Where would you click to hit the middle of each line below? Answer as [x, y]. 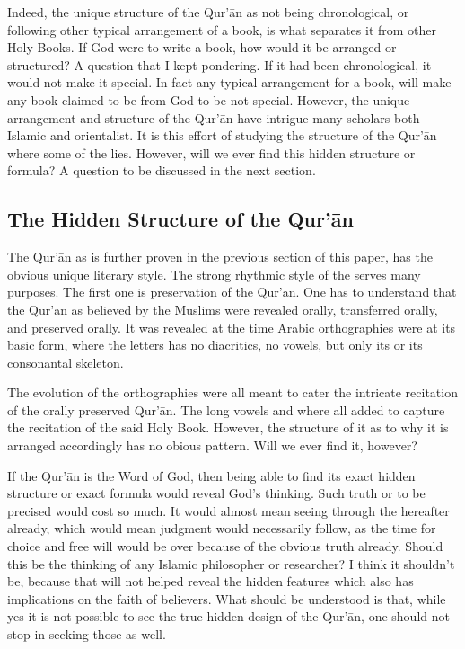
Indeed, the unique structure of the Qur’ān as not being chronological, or [208, 12]
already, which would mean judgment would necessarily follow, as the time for [222, 528]
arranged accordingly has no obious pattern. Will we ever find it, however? [212, 445]
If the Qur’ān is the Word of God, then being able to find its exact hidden [211, 475]
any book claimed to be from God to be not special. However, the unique [209, 99]
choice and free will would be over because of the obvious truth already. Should [225, 546]
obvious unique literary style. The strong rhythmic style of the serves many [214, 274]
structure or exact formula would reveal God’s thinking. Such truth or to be [216, 493]
